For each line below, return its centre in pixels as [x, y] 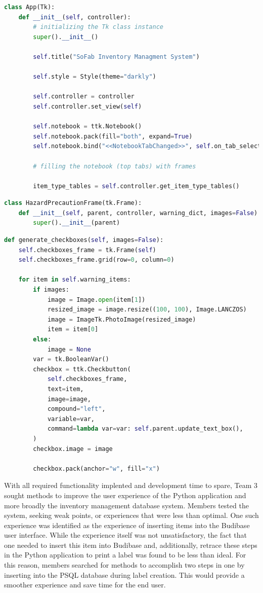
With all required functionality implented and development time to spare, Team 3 [131, 485]
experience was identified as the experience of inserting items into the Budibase [127, 525]
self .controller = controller [84, 97]
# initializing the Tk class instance [98, 27]
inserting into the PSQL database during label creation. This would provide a [124, 574]
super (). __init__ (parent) [77, 223]
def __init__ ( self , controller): [75, 17]
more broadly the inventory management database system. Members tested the [126, 505]
